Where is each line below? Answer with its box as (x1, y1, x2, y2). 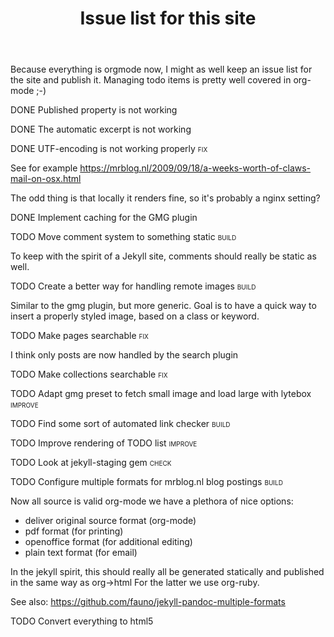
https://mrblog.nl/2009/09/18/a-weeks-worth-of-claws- (79, 162, 312, 174)
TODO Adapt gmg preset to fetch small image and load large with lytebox (10, 388, 312, 400)
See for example (10, 162, 78, 174)
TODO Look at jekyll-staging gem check (10, 457, 172, 469)
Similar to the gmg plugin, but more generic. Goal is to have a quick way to (10, 300, 317, 312)
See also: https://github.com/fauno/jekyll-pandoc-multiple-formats (10, 596, 286, 608)
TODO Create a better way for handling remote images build (10, 280, 257, 292)
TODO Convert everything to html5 (10, 615, 154, 627)
